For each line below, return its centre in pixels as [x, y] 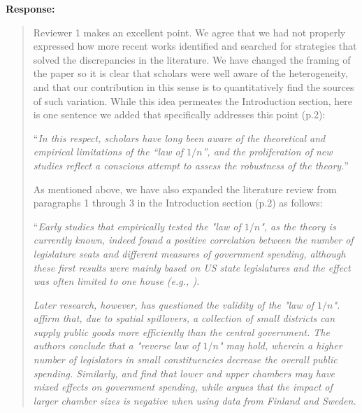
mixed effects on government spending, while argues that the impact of [183, 387]
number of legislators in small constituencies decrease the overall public [185, 359]
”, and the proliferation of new [267, 152]
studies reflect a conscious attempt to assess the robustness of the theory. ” [191, 165]
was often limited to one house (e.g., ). [116, 281]
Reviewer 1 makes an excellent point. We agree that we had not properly [189, 32]
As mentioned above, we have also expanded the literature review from [185, 189]
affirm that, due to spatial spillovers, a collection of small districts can [184, 318]
